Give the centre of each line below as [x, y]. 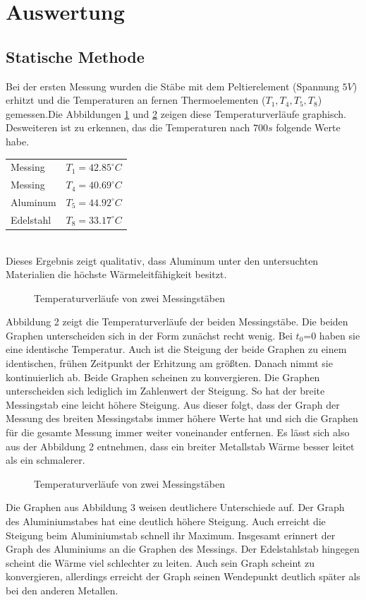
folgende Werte [308, 127]
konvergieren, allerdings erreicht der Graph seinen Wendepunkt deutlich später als [183, 576]
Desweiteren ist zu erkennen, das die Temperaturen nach [128, 127]
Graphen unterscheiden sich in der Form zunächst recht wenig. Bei [149, 335]
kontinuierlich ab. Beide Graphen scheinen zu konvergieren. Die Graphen [163, 377]
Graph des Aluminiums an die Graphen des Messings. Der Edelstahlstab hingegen [183, 549]
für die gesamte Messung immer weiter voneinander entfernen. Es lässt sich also [178, 432]
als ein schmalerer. [45, 460]
